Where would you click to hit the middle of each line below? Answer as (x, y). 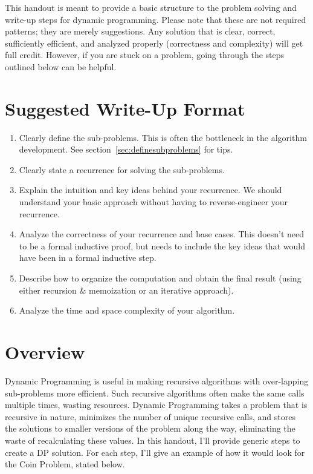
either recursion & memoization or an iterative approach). (126, 290)
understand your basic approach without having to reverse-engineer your (153, 202)
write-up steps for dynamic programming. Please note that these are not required (156, 19)
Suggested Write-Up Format (125, 108)
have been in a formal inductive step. (88, 258)
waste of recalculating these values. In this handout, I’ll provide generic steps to (153, 440)
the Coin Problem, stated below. (65, 464)
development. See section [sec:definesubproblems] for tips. (126, 149)
